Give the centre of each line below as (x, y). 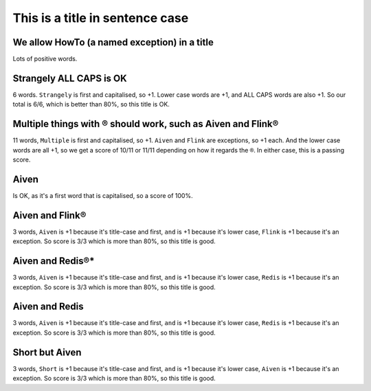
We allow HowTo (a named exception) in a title (113, 42)
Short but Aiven (47, 352)
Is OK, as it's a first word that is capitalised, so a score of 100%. (103, 195)
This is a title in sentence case (101, 18)
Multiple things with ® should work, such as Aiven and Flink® (146, 124)
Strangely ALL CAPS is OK (70, 78)
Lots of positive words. (45, 59)
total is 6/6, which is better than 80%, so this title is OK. (91, 104)
